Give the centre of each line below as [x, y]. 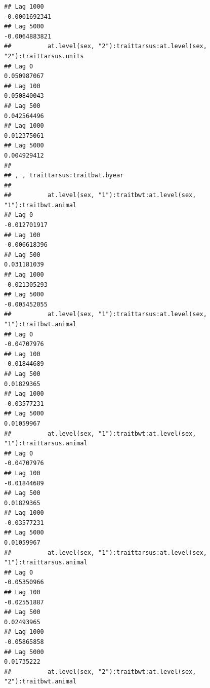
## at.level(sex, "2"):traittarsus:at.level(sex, [106, 46]
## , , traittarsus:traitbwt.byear [64, 176]
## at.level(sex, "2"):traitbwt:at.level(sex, [100, 672]
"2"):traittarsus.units [44, 56]
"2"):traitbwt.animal [40, 682]
